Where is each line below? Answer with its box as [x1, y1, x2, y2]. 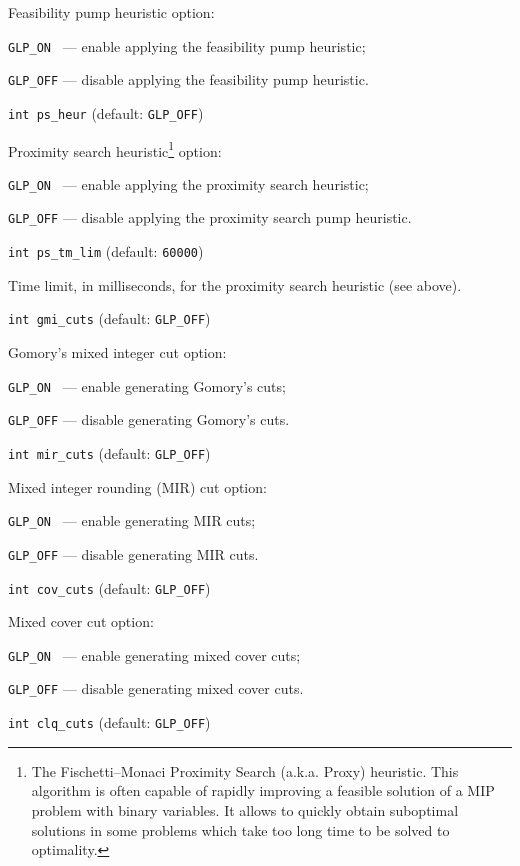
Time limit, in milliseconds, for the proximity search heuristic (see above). [8, 274, 462, 295]
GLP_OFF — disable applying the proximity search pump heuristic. [8, 207, 412, 228]
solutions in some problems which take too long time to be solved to [31, 819, 450, 840]
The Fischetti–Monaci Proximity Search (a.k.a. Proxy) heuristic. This [31, 760, 459, 781]
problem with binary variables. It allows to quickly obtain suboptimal [31, 799, 459, 820]
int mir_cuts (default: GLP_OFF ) [8, 442, 211, 463]
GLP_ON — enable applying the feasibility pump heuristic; [8, 35, 366, 56]
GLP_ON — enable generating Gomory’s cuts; [8, 375, 286, 396]
